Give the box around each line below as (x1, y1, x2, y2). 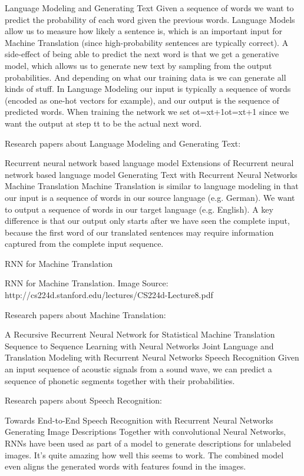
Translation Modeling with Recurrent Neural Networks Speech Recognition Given (5, 351, 299, 363)
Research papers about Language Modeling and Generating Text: (5, 137, 241, 149)
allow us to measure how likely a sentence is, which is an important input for (5, 25, 283, 37)
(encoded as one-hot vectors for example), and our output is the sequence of (5, 94, 279, 106)
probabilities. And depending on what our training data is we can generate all (5, 71, 286, 83)
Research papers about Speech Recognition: (5, 394, 163, 406)
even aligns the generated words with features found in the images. (5, 460, 246, 472)
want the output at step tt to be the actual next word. (5, 117, 202, 129)
